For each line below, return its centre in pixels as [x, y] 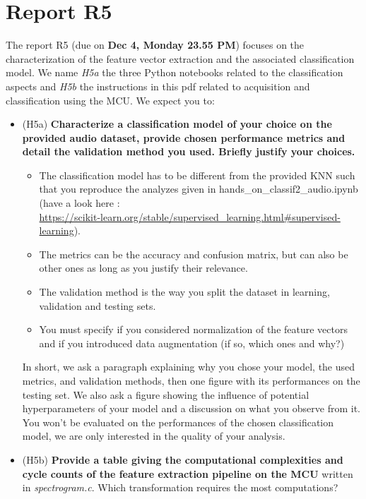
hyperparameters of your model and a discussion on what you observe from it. [191, 408]
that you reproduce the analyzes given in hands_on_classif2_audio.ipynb [199, 189]
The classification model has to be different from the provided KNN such [197, 175]
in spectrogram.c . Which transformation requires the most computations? [180, 487]
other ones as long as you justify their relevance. [143, 268]
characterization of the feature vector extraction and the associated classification [180, 58]
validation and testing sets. [98, 305]
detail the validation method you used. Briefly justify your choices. [189, 151]
